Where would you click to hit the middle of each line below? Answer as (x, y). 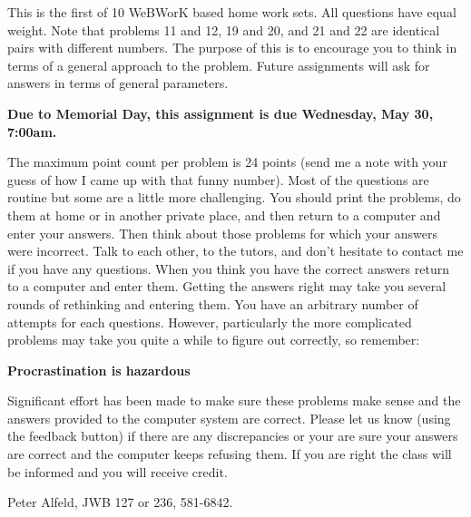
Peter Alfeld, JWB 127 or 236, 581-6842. (120, 502)
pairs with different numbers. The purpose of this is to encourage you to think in (232, 48)
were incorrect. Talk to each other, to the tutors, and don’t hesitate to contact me (235, 251)
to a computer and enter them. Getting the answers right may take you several (227, 286)
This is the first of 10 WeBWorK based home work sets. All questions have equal (232, 12)
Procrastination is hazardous (99, 370)
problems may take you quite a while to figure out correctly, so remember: (214, 340)
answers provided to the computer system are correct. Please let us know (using (229, 418)
